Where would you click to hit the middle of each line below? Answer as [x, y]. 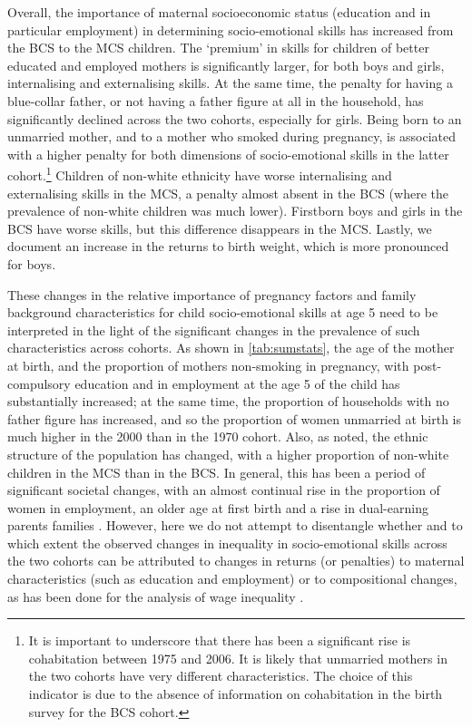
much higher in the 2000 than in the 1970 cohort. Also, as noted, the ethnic [218, 436]
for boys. [32, 263]
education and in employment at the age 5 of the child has [237, 383]
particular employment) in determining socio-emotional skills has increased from [231, 29]
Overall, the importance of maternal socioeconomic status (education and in [219, 12]
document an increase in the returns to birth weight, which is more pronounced [228, 246]
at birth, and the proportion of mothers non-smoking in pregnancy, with [208, 365]
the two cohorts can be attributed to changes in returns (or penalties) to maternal [236, 561]
